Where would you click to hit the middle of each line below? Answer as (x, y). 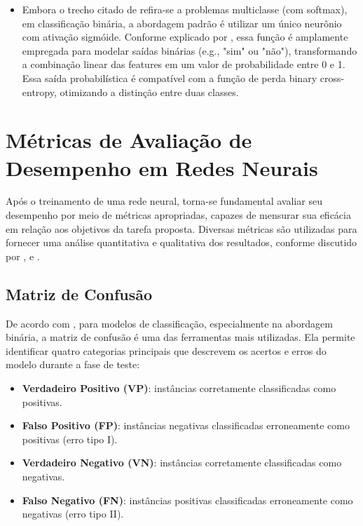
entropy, (39, 92)
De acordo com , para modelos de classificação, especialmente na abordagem (169, 323)
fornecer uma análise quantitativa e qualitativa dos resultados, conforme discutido (181, 242)
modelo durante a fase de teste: (73, 364)
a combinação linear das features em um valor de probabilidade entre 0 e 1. (184, 64)
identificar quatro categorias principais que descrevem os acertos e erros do (166, 350)
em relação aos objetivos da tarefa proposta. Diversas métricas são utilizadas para (181, 228)
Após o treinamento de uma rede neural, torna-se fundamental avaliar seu (164, 201)
